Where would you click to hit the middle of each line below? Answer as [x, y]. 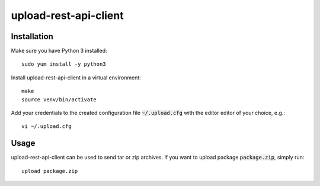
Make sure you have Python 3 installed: [59, 51]
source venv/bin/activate [59, 100]
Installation [32, 36]
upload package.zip [50, 171]
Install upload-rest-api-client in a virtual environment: [76, 78]
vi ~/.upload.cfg [47, 126]
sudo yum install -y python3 [64, 64]
